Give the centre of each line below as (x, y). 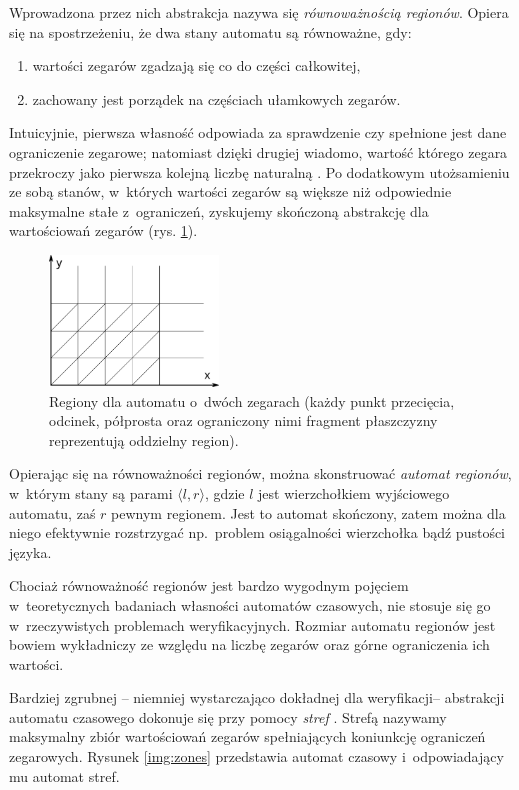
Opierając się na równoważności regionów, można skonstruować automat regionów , (260, 473)
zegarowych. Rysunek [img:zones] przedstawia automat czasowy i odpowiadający (256, 756)
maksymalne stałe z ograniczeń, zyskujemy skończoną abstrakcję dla (219, 210)
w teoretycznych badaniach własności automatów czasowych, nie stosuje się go (250, 604)
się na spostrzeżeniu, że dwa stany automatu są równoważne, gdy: (210, 31)
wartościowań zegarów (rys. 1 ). (103, 230)
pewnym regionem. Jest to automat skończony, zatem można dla (308, 512)
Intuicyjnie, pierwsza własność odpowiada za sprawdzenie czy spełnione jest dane (258, 132)
